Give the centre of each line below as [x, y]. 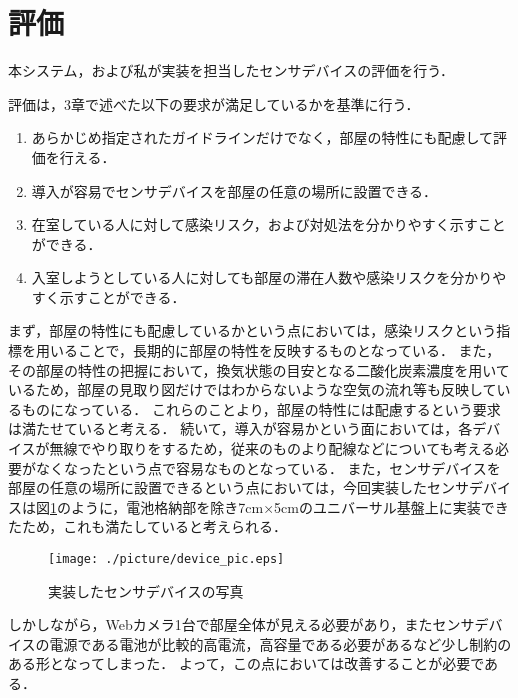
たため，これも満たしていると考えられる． [147, 526]
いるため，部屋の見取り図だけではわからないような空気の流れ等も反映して [252, 389]
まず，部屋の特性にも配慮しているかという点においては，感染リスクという [252, 330]
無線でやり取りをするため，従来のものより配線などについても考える [272, 448]
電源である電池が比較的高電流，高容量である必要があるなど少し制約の [280, 643]
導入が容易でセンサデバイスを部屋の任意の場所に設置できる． [234, 190]
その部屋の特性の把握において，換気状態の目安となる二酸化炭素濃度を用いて [259, 369]
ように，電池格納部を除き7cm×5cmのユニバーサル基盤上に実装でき [289, 506]
